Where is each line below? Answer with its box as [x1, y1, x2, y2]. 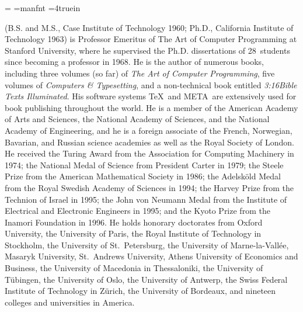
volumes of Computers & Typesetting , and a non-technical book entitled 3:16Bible [5, 78, 297, 91]
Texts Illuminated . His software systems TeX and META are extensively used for [5, 90, 297, 102]
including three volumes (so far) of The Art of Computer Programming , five [5, 67, 275, 79]
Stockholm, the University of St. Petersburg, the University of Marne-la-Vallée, [5, 238, 289, 251]
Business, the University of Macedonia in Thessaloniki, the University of [5, 262, 263, 274]
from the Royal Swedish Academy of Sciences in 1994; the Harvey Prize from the [5, 181, 294, 193]
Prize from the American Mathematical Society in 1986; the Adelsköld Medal [5, 170, 281, 182]
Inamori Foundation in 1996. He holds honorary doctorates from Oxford [5, 216, 263, 228]
